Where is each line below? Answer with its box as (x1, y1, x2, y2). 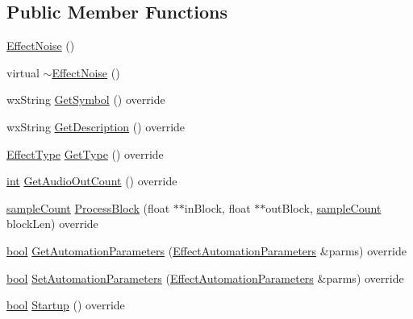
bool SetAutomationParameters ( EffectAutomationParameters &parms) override (6, 269, 404, 286)
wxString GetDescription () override (6, 118, 186, 135)
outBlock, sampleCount (265, 199, 382, 216)
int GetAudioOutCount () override (6, 172, 177, 189)
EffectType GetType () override (6, 145, 164, 162)
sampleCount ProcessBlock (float (6, 199, 170, 216)
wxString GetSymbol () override (6, 91, 165, 108)
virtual (6, 64, 40, 81)
